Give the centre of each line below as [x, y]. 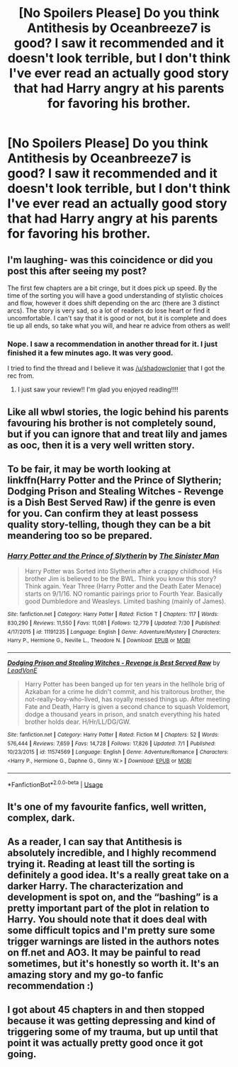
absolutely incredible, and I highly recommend [112, 853]
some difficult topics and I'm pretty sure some [111, 931]
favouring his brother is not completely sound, [112, 423]
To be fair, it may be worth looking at [89, 469]
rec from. [21, 376]
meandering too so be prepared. [80, 536]
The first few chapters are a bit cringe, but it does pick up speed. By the [112, 288]
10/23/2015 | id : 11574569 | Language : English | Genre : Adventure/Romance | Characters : [118, 752]
